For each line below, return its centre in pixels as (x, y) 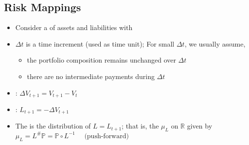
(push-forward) (107, 136)
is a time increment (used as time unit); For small (100, 43)
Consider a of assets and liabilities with (74, 27)
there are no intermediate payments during (91, 76)
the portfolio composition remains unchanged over (101, 60)
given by (200, 126)
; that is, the (140, 126)
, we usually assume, (215, 43)
